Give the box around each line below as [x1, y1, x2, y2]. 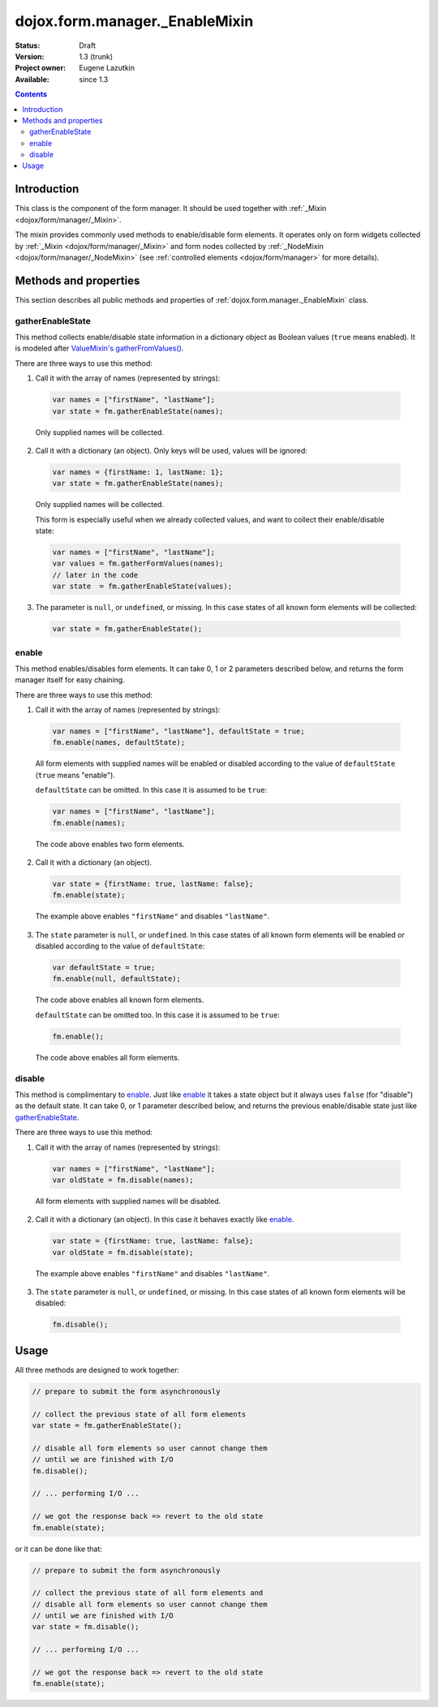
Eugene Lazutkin [79, 63, 135, 73]
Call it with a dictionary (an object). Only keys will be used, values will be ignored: [35, 445, 308, 455]
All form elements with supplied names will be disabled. [35, 1196, 221, 1206]
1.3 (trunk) [79, 51, 114, 61]
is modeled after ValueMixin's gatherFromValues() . [15, 343, 184, 353]
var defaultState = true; [52, 963, 156, 973]
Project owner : [15, 63, 67, 73]
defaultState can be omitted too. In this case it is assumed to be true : [35, 1010, 280, 1020]
